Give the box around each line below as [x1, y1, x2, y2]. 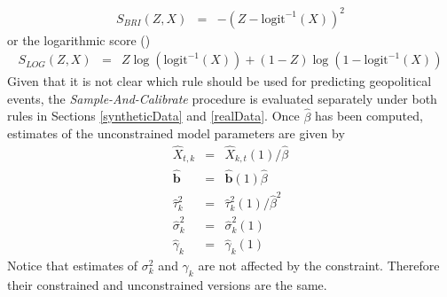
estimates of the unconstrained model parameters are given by [7, 124, 345, 143]
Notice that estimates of [7, 256, 138, 275]
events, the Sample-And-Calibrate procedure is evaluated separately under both [7, 89, 437, 107]
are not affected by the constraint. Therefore [198, 256, 440, 275]
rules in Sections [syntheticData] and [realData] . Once [7, 106, 300, 125]
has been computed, [315, 106, 423, 125]
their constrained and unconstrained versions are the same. [7, 276, 327, 294]
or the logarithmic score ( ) [7, 30, 151, 49]
